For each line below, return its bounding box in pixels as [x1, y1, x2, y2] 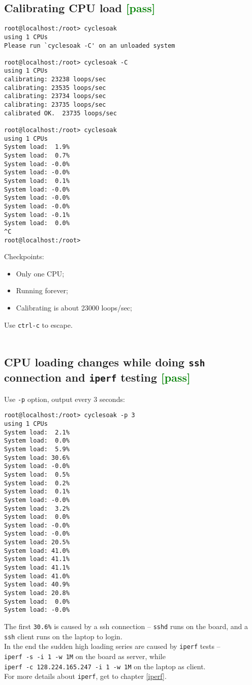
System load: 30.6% [4, 454, 70, 461]
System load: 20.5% [4, 539, 70, 546]
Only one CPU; [16, 268, 65, 278]
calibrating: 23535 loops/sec [4, 84, 106, 91]
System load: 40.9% [4, 581, 70, 588]
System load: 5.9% [4, 445, 70, 453]
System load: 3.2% [4, 505, 70, 512]
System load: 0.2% [4, 479, 70, 487]
